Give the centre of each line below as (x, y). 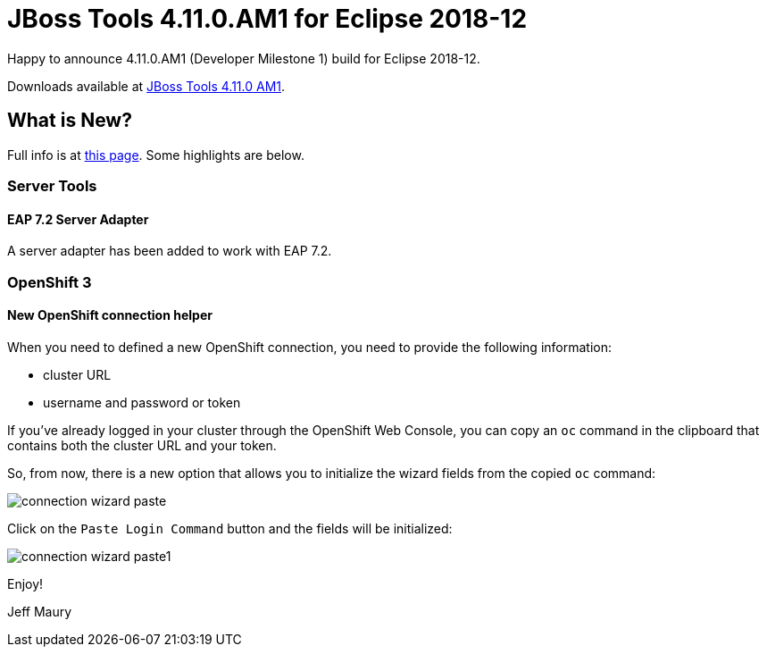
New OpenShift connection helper (110, 315)
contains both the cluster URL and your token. (142, 445)
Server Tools (52, 185)
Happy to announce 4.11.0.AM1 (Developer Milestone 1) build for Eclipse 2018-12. (244, 58)
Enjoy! (25, 583)
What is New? (70, 121)
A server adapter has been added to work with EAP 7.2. (170, 251)
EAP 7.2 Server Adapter (78, 219)
